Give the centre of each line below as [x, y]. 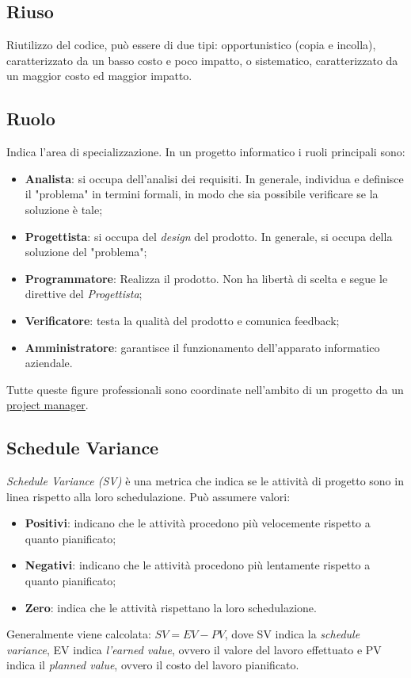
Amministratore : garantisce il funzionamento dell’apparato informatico [202, 347]
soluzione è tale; [64, 209]
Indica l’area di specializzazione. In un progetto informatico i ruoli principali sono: [206, 152]
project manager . [48, 405]
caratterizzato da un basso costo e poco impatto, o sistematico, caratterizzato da [202, 60]
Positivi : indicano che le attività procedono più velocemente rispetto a [198, 523]
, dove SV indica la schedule [292, 634]
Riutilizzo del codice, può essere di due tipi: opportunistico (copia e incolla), [191, 45]
